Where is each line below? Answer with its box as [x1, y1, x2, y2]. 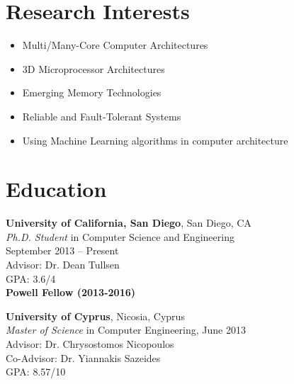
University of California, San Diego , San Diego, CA [6, 215, 251, 230]
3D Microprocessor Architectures [22, 61, 165, 76]
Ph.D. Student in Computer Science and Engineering [6, 229, 234, 244]
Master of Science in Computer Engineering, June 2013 [6, 322, 246, 337]
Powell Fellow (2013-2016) [6, 285, 135, 300]
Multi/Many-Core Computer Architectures [22, 38, 208, 52]
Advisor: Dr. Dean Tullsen [6, 257, 120, 271]
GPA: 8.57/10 [6, 364, 66, 379]
